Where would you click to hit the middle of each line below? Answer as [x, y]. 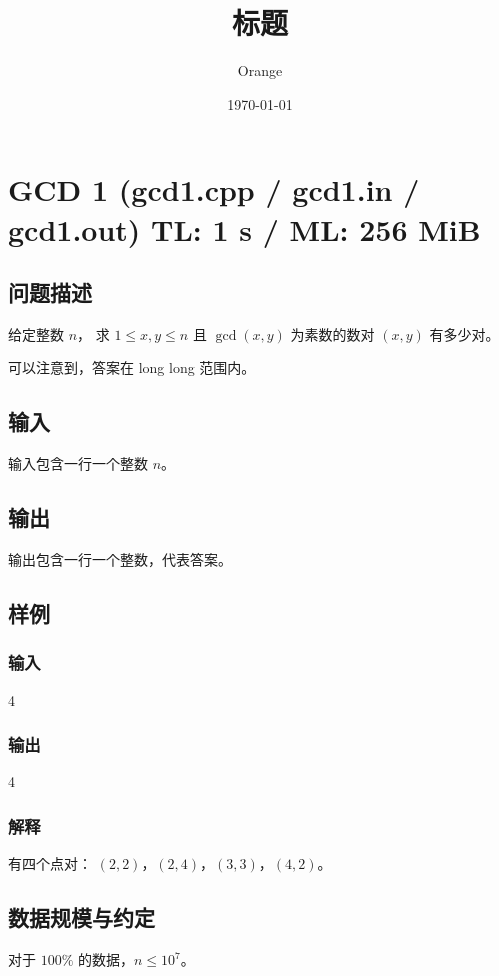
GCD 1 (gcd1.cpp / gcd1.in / [214, 189]
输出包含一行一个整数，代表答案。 [120, 559]
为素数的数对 [332, 333]
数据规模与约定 [81, 917]
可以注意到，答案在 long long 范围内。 [132, 367]
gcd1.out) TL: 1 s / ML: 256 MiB [244, 228]
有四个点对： [50, 863]
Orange [260, 70]
